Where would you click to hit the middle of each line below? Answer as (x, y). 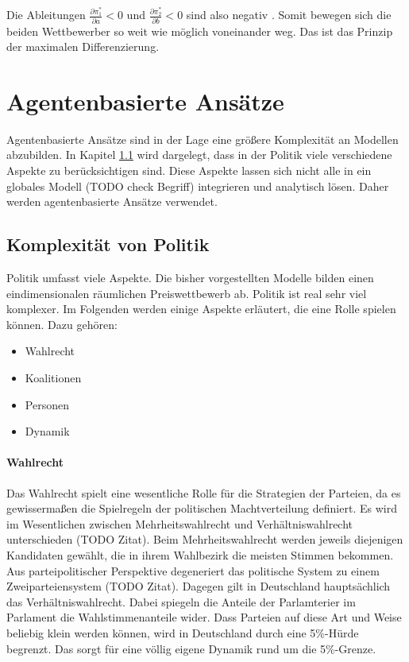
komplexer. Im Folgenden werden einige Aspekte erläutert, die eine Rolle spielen (201, 309)
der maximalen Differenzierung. (83, 46)
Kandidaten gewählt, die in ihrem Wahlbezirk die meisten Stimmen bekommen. (200, 554)
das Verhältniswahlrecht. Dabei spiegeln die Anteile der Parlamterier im (181, 601)
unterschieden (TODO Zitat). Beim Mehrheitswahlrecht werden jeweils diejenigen (205, 539)
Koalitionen (53, 378)
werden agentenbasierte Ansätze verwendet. (112, 201)
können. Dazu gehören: (62, 324)
